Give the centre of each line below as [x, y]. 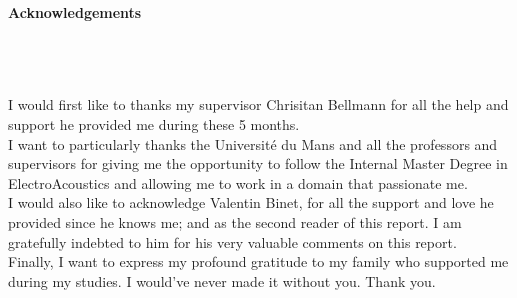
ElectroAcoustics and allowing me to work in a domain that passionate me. [238, 182]
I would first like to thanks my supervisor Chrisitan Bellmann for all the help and [258, 104]
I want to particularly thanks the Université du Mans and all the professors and [253, 143]
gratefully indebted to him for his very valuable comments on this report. [232, 241]
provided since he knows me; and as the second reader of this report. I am [235, 221]
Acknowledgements [75, 12]
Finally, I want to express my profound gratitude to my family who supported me [258, 261]
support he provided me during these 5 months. [154, 123]
